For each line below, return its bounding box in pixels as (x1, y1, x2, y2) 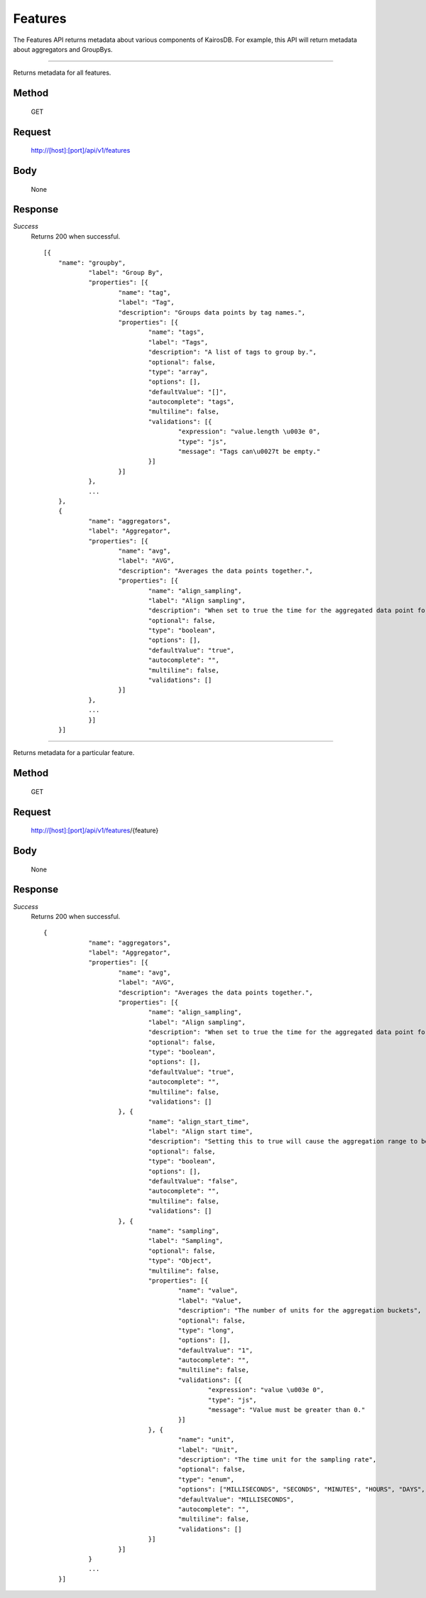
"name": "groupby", (58, 259, 126, 266)
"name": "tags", (148, 328, 205, 337)
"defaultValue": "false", (148, 1178, 239, 1185)
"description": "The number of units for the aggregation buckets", (177, 1307, 422, 1315)
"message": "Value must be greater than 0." (207, 1406, 366, 1414)
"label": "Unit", (177, 1445, 239, 1454)
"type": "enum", (177, 1475, 234, 1484)
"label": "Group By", (88, 268, 163, 277)
